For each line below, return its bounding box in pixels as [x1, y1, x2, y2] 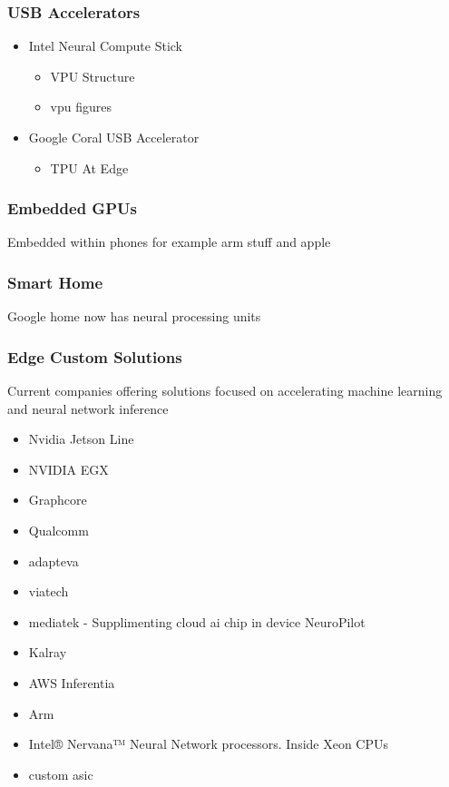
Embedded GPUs [7, 197, 137, 220]
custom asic [28, 764, 93, 783]
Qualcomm [28, 521, 89, 539]
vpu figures [50, 97, 112, 116]
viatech [28, 582, 69, 601]
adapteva [28, 551, 79, 570]
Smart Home [7, 271, 103, 293]
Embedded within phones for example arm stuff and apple [7, 232, 331, 251]
